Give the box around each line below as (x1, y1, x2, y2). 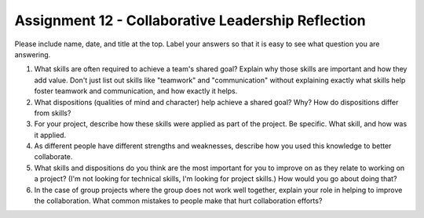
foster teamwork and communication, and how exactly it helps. (34, 86, 238, 96)
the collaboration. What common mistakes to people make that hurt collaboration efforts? (34, 196, 323, 205)
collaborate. (34, 152, 73, 162)
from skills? (34, 108, 71, 118)
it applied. (34, 130, 67, 140)
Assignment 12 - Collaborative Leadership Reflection (14, 12, 366, 29)
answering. (14, 49, 51, 59)
